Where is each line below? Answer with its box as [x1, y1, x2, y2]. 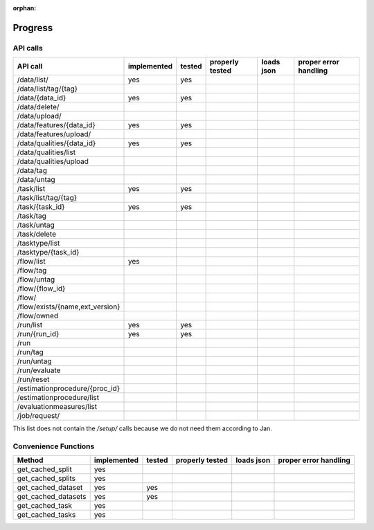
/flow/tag [17, 266, 47, 275]
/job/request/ [17, 411, 60, 421]
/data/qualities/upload [17, 156, 89, 166]
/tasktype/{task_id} [17, 248, 80, 257]
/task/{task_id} [17, 202, 65, 212]
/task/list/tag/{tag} [17, 193, 78, 203]
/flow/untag [17, 275, 55, 284]
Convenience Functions [12, 441, 95, 451]
